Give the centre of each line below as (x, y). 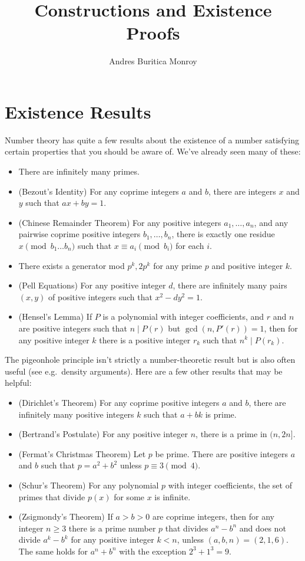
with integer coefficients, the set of (230, 485)
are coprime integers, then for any (213, 516)
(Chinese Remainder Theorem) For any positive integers (120, 222)
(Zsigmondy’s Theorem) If (66, 516)
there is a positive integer (145, 339)
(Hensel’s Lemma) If (55, 316)
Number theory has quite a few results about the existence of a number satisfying (152, 140)
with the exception (153, 551)
